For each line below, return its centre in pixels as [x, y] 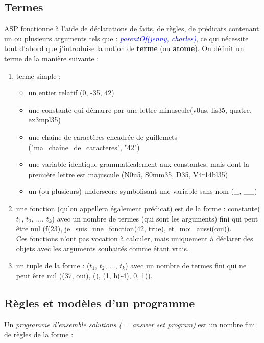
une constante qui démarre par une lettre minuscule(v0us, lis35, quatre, [140, 109]
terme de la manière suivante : [52, 58]
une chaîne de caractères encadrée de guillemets [103, 137]
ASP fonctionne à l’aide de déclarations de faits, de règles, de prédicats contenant [132, 28]
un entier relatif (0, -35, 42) [71, 93]
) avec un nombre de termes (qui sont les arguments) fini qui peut [155, 218]
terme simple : [39, 75]
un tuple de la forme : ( [53, 265]
